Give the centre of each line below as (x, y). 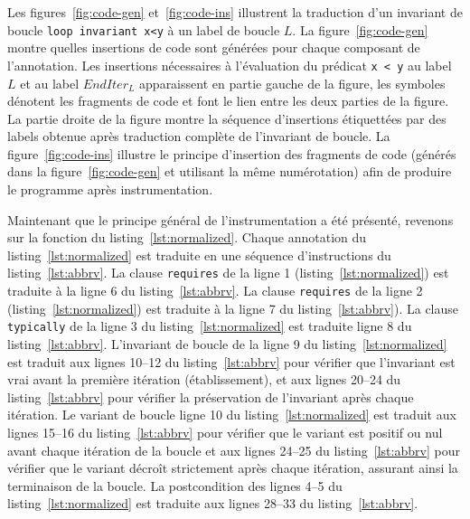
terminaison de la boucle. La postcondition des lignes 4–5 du (175, 485)
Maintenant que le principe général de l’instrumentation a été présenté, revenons (230, 219)
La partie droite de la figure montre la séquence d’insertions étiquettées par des (227, 118)
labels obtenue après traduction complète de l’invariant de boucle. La (199, 136)
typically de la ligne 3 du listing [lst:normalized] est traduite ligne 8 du (210, 326)
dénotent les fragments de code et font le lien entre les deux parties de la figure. (228, 101)
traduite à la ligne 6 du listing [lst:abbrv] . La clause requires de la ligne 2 (215, 291)
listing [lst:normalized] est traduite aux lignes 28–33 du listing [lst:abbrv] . (213, 503)
